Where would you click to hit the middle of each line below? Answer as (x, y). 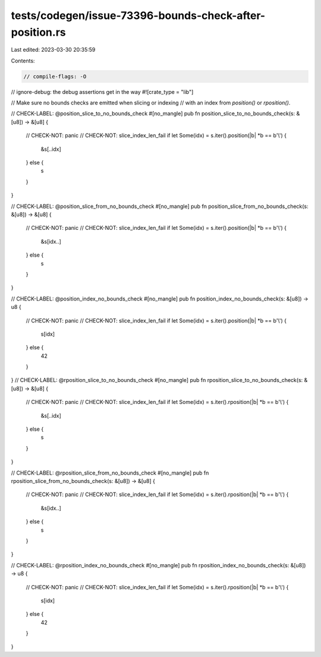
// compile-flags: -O (55, 76)
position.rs (38, 32)
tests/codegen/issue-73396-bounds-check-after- (138, 15)
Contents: (23, 61)
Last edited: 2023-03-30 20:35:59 (53, 50)
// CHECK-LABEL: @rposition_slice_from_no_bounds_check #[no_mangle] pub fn (110, 473)
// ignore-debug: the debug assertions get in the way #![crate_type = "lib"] (102, 91)
